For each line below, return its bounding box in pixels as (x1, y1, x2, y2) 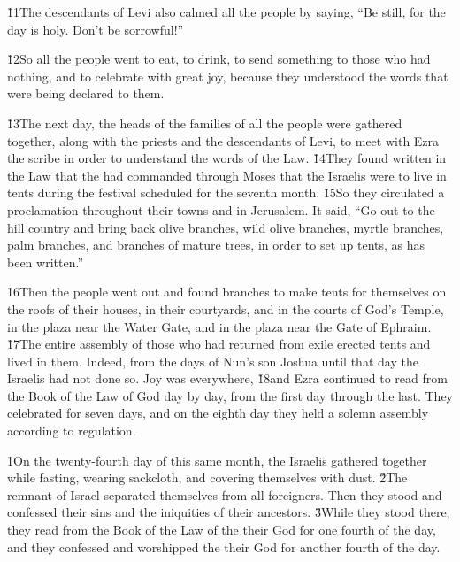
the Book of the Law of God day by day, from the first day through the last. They (7, 386, 453, 404)
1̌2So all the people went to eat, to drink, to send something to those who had (7, 50, 431, 68)
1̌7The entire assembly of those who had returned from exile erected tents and (7, 335, 431, 353)
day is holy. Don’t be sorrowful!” (7, 19, 184, 38)
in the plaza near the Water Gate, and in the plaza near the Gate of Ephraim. (7, 317, 432, 335)
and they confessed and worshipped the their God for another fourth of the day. (7, 537, 441, 556)
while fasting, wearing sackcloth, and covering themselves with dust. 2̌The (7, 468, 408, 487)
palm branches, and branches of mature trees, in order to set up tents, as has (7, 235, 425, 254)
